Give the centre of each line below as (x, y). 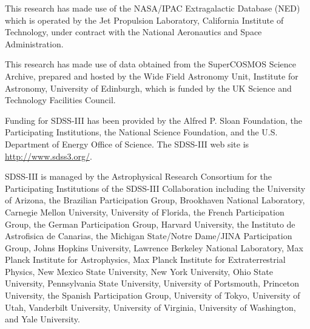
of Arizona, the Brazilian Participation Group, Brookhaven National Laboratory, (155, 200)
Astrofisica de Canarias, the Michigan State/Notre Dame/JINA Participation (149, 236)
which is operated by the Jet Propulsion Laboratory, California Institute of (144, 20)
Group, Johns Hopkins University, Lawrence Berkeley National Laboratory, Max (154, 247)
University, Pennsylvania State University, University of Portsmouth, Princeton (152, 283)
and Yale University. (42, 319)
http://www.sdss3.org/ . (49, 156)
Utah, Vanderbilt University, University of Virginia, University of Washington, (150, 307)
